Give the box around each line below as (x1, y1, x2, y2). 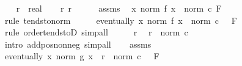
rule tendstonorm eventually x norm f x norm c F (4, 13, 238, 26)
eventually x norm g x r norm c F (4, 50, 159, 62)
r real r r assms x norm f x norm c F (16, 2, 222, 14)
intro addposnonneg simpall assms (4, 37, 152, 50)
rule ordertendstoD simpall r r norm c (4, 26, 188, 38)
